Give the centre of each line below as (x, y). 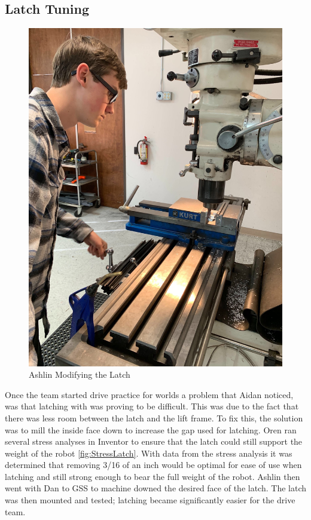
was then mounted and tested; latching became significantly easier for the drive (150, 500)
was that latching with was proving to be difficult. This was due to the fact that (152, 406)
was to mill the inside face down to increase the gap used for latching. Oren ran (151, 429)
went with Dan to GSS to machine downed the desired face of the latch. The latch (155, 488)
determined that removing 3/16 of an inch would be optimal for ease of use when (153, 465)
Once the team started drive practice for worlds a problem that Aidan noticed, (149, 394)
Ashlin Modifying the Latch (80, 374)
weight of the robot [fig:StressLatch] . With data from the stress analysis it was (149, 453)
